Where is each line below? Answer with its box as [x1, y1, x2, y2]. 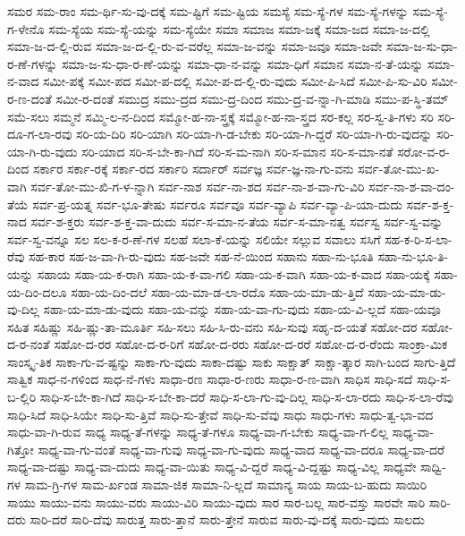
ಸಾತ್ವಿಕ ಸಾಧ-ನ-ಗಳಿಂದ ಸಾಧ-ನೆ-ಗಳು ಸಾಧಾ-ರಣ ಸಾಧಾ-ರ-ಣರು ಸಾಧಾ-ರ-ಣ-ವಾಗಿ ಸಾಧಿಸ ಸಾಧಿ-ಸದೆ [7, 370, 413, 388]
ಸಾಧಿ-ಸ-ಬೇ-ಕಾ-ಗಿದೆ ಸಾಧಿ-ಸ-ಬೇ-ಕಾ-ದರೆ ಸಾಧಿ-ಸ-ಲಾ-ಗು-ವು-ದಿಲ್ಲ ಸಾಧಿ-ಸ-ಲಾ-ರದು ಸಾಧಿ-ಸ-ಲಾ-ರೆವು [39, 387, 453, 406]
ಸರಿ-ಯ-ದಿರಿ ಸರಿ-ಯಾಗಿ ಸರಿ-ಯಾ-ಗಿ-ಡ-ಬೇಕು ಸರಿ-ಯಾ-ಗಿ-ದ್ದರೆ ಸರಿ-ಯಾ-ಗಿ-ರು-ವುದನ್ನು [76, 124, 433, 143]
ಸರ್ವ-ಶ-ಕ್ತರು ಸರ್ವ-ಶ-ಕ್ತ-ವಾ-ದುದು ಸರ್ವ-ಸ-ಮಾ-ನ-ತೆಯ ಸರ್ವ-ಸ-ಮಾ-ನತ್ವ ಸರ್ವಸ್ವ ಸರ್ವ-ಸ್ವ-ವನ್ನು [30, 212, 444, 231]
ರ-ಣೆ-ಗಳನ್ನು [7, 54, 58, 72]
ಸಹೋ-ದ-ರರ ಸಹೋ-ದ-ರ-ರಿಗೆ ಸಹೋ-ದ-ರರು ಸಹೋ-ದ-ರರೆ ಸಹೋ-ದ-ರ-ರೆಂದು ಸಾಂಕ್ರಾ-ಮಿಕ [54, 335, 448, 353]
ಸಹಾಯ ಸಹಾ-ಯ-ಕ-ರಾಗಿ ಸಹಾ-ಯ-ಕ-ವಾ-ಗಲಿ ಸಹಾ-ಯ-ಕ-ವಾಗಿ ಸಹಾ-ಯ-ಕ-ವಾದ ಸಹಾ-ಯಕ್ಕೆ [37, 264, 430, 283]
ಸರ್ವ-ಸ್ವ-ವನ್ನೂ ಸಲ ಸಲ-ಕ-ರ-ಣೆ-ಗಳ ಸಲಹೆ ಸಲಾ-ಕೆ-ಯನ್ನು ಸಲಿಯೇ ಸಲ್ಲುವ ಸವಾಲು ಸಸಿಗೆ [7, 229, 381, 248]
